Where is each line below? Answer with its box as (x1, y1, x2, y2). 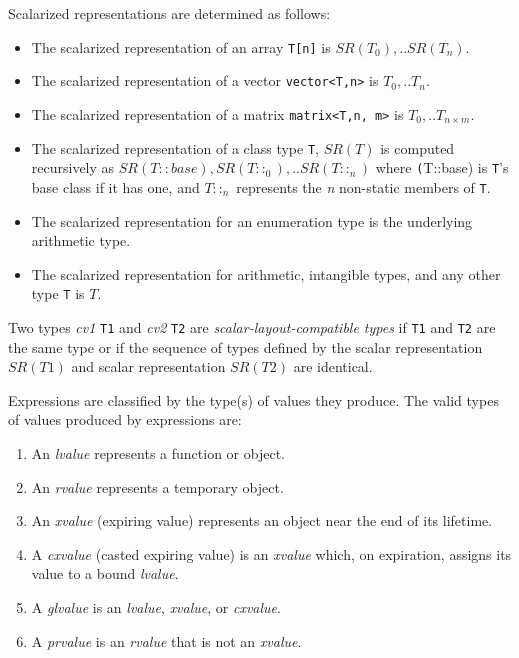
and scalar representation (71, 356, 226, 377)
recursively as (31, 157, 115, 178)
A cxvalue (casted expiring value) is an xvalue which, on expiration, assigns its (31, 543, 512, 564)
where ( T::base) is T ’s (375, 157, 509, 178)
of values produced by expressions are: (8, 409, 242, 430)
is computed (380, 137, 455, 158)
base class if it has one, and (31, 176, 200, 197)
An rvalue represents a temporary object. (31, 476, 284, 497)
